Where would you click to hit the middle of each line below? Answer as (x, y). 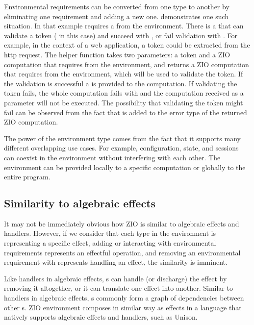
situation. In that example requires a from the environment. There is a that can (124, 26)
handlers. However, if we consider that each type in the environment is (110, 233)
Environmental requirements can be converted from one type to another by (117, 6)
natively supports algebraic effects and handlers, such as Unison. (101, 317)
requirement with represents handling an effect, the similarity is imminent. (116, 262)
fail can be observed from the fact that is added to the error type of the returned (126, 112)
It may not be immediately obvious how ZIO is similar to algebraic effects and (122, 223)
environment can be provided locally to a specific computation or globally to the (125, 167)
